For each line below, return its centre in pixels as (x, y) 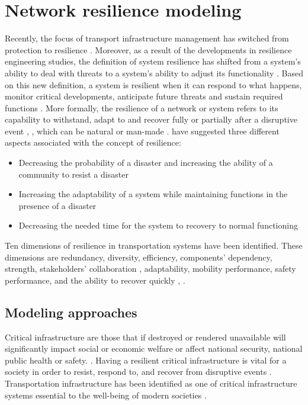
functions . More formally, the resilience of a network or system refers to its (142, 107)
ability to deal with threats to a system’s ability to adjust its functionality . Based (154, 73)
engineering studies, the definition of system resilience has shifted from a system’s (153, 61)
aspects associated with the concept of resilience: (93, 142)
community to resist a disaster (73, 174)
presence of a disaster (57, 205)
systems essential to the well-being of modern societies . (106, 395)
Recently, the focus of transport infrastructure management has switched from (147, 38)
